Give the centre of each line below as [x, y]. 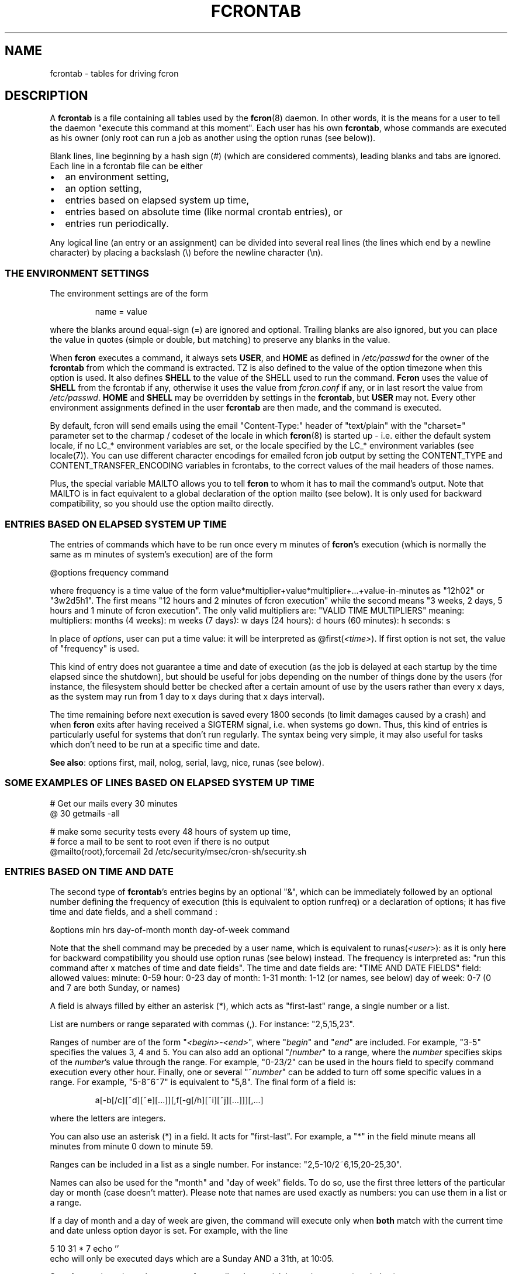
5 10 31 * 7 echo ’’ [84, 1249]
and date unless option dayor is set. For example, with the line [169, 1231]
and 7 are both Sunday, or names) [115, 988]
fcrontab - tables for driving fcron [114, 73]
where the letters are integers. [108, 1118]
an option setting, [103, 189]
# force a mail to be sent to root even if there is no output [160, 841]
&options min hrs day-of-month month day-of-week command [170, 930]
